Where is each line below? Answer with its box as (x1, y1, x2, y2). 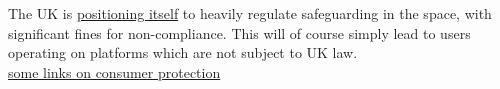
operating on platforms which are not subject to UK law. (8, 42, 358, 63)
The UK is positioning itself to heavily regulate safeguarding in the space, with (8, 3, 492, 23)
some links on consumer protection (8, 61, 221, 82)
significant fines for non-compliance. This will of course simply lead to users (8, 22, 471, 43)
